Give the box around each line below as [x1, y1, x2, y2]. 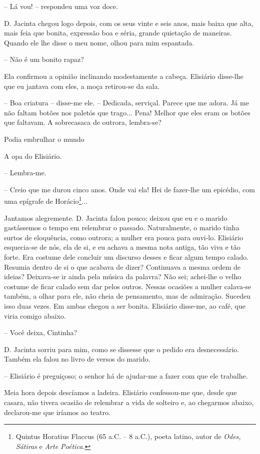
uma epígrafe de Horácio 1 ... [4, 194, 87, 206]
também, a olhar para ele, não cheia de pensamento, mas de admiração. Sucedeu [4, 291, 250, 301]
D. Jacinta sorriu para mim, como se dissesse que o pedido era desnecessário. [4, 344, 239, 354]
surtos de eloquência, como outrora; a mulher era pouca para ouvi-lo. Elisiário [4, 232, 243, 242]
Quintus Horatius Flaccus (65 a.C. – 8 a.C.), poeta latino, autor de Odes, [15, 431, 241, 442]
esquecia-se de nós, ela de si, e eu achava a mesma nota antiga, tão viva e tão [4, 242, 240, 252]
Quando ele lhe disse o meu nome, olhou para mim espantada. [4, 37, 194, 47]
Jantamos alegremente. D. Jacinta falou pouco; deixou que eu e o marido [4, 212, 227, 223]
